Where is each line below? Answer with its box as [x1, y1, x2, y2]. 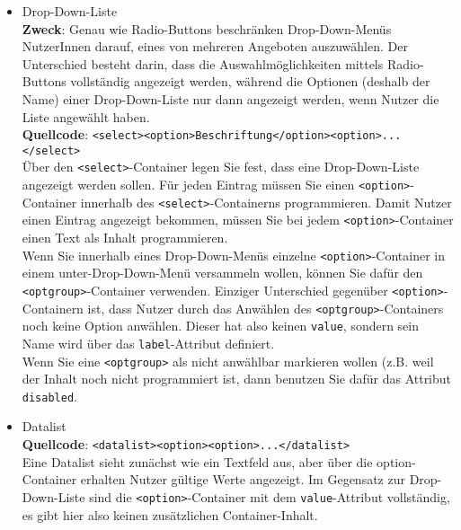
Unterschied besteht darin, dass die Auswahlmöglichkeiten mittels [22, 54, 384, 73]
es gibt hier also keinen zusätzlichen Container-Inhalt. [22, 505, 318, 524]
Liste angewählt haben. [22, 107, 150, 126]
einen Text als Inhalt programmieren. [22, 228, 228, 247]
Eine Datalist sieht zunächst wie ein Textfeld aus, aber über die [22, 452, 373, 471]
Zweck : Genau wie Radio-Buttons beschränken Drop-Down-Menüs [22, 19, 392, 38]
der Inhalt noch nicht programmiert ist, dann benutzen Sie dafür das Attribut [22, 369, 452, 388]
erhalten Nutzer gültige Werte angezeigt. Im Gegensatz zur [80, 470, 405, 489]
